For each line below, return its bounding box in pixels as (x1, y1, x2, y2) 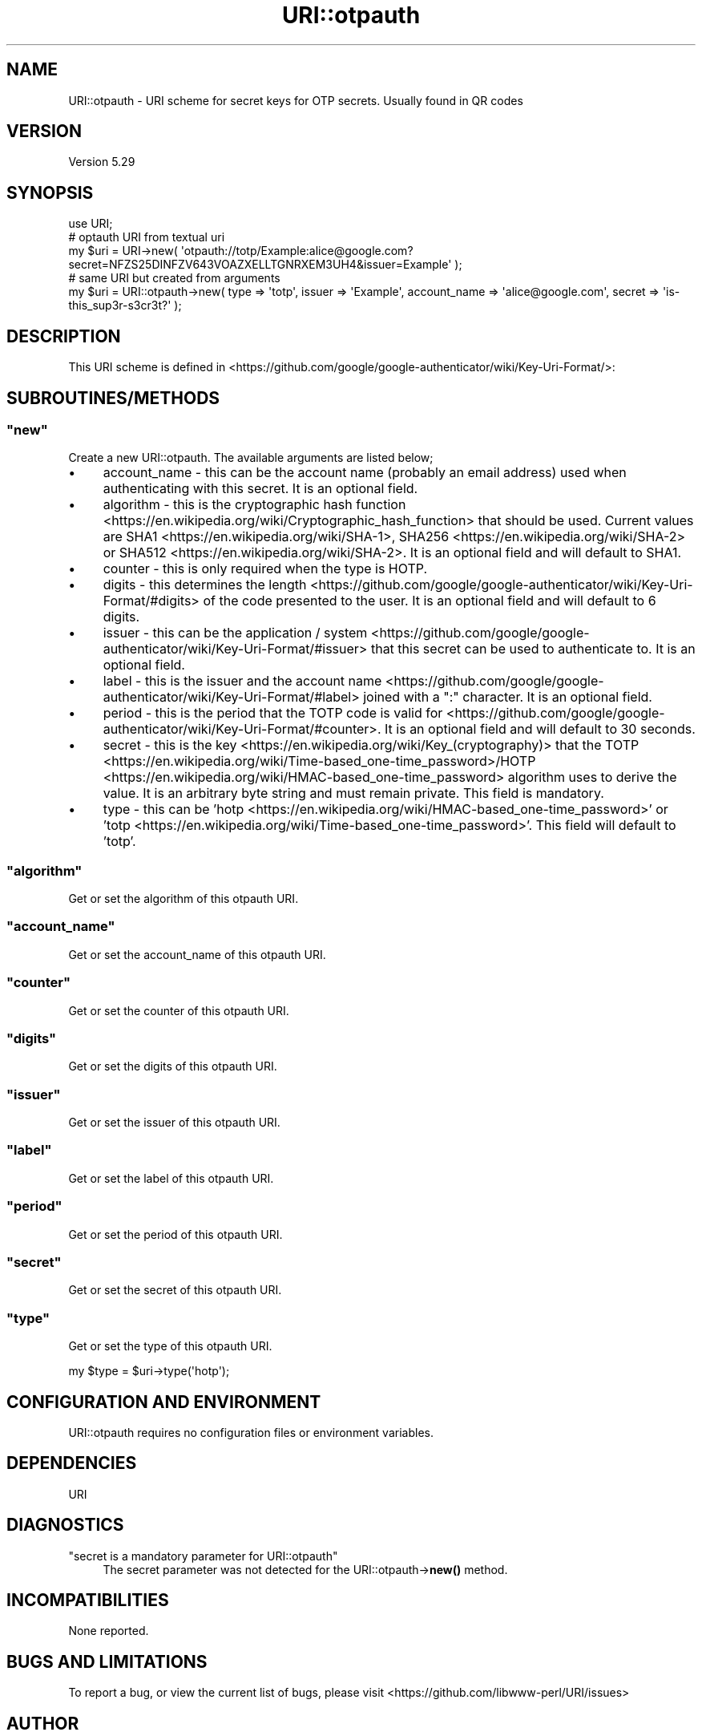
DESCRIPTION (6, 326, 121, 346)
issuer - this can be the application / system (103, 625, 368, 641)
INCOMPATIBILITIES (6, 1590, 169, 1611)
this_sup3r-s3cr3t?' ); (68, 298, 182, 313)
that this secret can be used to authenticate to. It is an (370, 641, 696, 658)
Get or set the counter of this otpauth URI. (68, 1003, 289, 1018)
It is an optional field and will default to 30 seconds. (385, 721, 696, 738)
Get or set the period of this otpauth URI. (68, 1227, 283, 1241)
